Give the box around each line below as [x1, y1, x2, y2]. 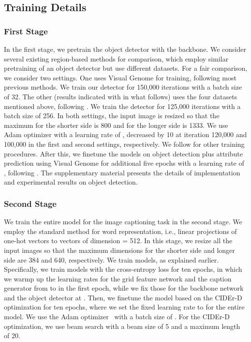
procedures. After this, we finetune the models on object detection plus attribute [4, 148, 243, 158]
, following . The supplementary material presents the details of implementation [4, 167, 240, 177]
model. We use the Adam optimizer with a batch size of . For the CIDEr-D [4, 311, 230, 322]
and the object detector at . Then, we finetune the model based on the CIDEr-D [4, 292, 242, 302]
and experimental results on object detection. [4, 177, 138, 187]
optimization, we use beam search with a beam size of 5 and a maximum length [4, 321, 240, 331]
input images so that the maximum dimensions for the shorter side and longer [4, 245, 235, 255]
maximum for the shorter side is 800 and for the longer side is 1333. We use [4, 120, 228, 130]
